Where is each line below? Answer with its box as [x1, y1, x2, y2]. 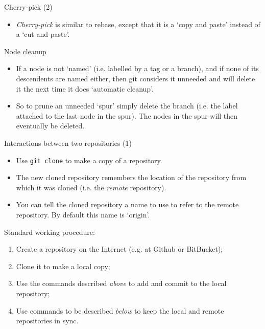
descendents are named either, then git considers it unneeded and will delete [16, 73, 255, 83]
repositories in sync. [16, 315, 79, 326]
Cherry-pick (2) [4, 2, 53, 12]
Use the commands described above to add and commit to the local [16, 278, 227, 289]
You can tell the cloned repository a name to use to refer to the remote [16, 199, 239, 210]
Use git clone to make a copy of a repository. [16, 155, 162, 165]
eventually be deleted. [16, 120, 85, 131]
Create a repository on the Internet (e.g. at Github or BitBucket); [16, 244, 223, 254]
